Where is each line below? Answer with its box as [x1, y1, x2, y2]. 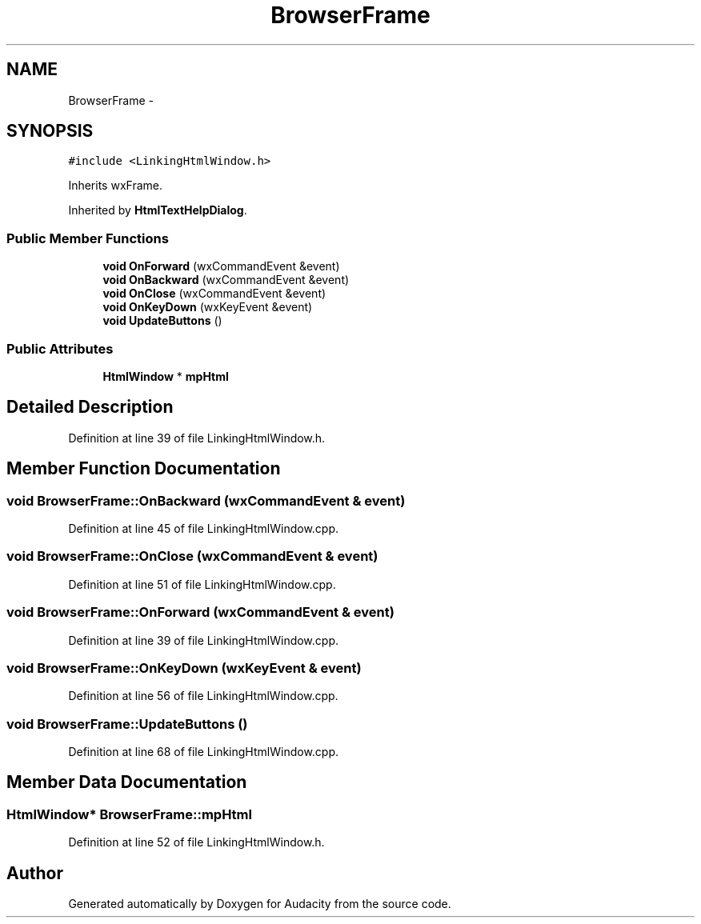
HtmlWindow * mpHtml [102, 369, 229, 383]
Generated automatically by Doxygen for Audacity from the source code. [68, 897, 451, 911]
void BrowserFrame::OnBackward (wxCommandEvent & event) [6, 492, 406, 509]
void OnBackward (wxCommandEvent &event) [102, 273, 350, 287]
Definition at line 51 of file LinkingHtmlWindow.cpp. [68, 577, 336, 591]
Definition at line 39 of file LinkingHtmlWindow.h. [68, 430, 326, 445]
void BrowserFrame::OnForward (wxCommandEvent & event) [6, 604, 395, 621]
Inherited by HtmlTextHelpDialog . [68, 203, 247, 218]
